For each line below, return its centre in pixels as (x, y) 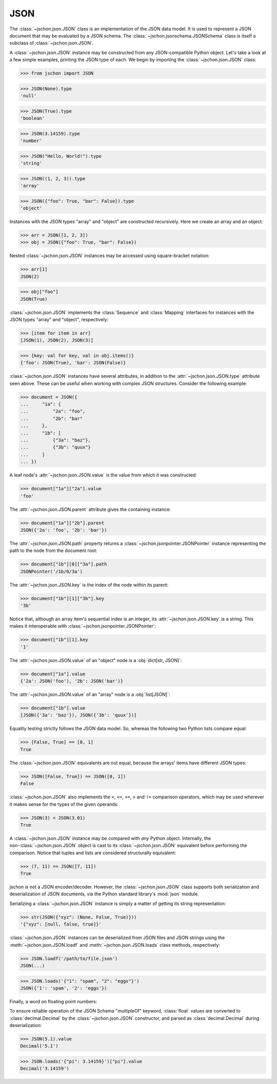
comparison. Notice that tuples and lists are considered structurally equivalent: (93, 853)
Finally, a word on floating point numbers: (53, 1001)
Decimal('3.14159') (45, 1069)
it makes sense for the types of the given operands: (64, 804)
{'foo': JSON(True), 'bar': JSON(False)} (73, 363)
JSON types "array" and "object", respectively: (59, 319)
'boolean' (33, 118)
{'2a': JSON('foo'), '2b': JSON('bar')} (72, 681)
